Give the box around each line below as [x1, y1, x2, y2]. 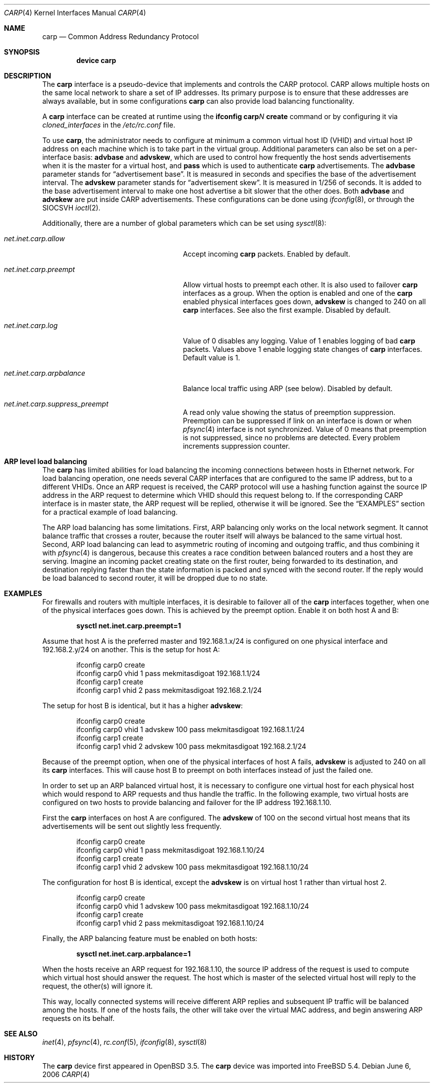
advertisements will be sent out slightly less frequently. [42, 822, 222, 830]
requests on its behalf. [42, 1014, 115, 1022]
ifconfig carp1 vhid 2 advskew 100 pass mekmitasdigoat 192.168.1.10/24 [76, 863, 309, 871]
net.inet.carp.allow [4, 234, 65, 243]
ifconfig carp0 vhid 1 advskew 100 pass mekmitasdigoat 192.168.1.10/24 [76, 902, 309, 910]
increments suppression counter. [183, 442, 290, 450]
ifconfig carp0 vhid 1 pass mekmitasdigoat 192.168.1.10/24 [76, 846, 265, 854]
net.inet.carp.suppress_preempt [4, 400, 108, 408]
